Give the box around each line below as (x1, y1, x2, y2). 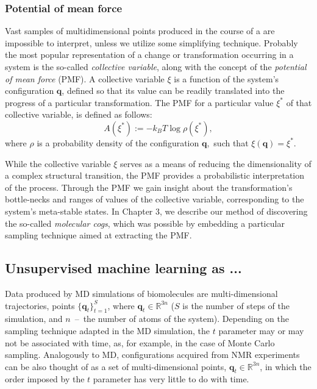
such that (213, 136, 249, 149)
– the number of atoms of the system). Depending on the (74, 312, 289, 325)
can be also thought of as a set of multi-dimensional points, (5, 360, 227, 373)
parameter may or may (218, 324, 304, 337)
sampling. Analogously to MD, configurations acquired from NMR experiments (5, 348, 300, 361)
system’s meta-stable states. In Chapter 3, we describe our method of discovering (5, 204, 308, 217)
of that (286, 96, 312, 109)
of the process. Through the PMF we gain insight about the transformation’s (5, 180, 293, 193)
